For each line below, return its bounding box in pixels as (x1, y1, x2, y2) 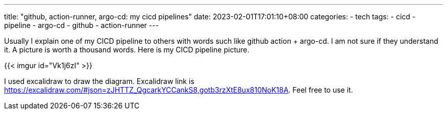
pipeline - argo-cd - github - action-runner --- (4, 21, 159, 30)
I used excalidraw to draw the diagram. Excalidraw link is (4, 77, 194, 85)
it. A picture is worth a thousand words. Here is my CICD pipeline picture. (4, 45, 250, 54)
